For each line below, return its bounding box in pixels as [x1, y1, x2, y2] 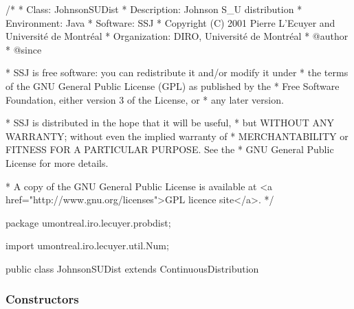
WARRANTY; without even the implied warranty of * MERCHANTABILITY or [5, 128, 349, 143]
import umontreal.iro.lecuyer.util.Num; [5, 238, 169, 253]
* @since [5, 42, 42, 56]
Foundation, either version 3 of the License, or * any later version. [5, 92, 284, 106]
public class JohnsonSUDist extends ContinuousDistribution [5, 261, 259, 275]
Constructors [5, 290, 79, 308]
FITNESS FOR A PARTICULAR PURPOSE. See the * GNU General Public [5, 142, 334, 157]
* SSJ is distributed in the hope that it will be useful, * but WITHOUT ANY [5, 115, 335, 130]
